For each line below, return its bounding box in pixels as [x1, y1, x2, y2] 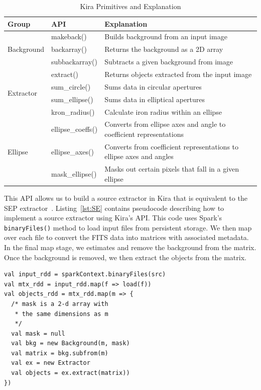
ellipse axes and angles [104, 151, 174, 162]
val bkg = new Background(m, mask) [11, 340, 130, 347]
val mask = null [11, 330, 65, 337]
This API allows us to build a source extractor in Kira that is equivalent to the [4, 192, 247, 203]
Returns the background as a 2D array [104, 44, 223, 54]
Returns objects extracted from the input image [104, 68, 252, 79]
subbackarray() [51, 56, 97, 67]
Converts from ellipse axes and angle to [104, 119, 226, 129]
